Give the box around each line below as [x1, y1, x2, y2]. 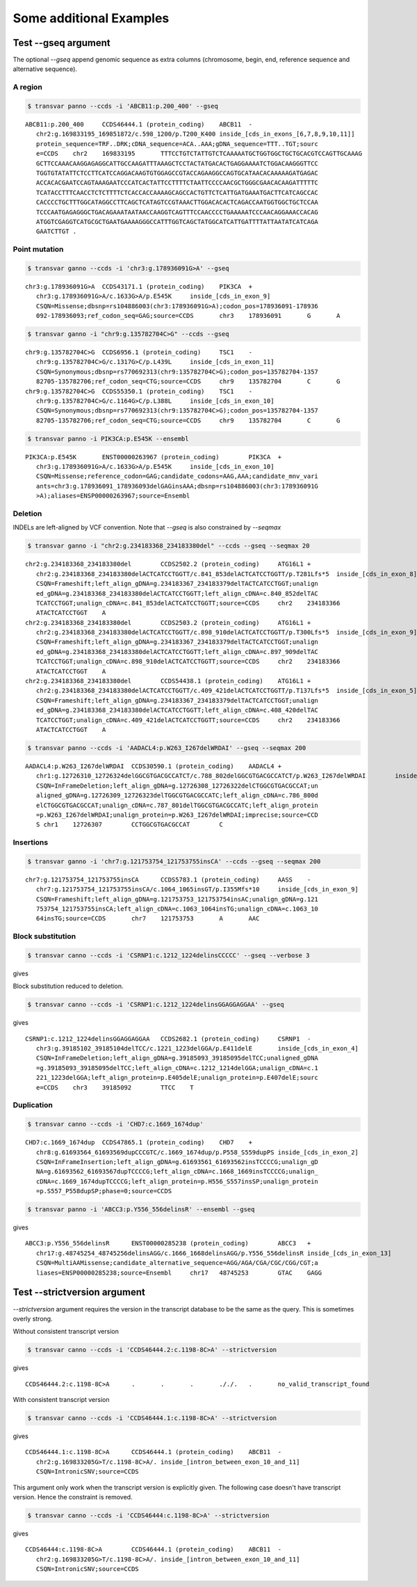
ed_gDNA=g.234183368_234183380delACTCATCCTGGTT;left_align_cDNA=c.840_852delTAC [35, 589, 319, 598]
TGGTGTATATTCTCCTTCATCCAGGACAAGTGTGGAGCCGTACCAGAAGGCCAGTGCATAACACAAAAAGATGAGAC [35, 169, 319, 177]
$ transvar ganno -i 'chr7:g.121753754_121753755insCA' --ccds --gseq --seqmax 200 [27, 857, 321, 866]
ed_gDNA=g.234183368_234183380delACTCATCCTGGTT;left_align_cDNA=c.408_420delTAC [35, 706, 319, 715]
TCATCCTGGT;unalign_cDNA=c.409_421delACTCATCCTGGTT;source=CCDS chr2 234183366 [35, 716, 341, 724]
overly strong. [13, 1314, 53, 1323]
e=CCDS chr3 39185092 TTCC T [35, 1083, 194, 1092]
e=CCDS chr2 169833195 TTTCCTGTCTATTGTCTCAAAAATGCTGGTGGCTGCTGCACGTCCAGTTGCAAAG [35, 150, 363, 158]
